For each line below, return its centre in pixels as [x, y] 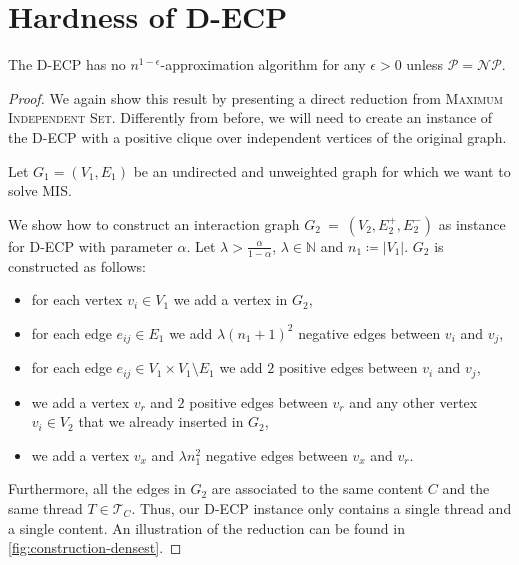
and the [466, 488]
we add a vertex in [230, 299]
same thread [45, 507]
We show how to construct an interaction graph [154, 223]
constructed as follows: [77, 265]
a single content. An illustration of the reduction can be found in [206, 527]
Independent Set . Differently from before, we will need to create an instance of [250, 117]
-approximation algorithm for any [263, 64]
